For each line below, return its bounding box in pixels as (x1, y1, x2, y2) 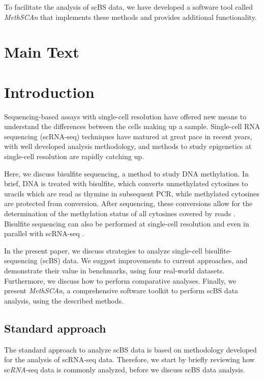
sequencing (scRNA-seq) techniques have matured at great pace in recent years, (4, 131, 252, 141)
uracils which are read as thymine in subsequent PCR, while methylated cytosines (4, 188, 259, 198)
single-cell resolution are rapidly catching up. (4, 151, 144, 162)
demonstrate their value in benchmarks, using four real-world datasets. (4, 265, 225, 275)
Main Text (4, 41, 79, 62)
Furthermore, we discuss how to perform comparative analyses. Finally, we (4, 275, 237, 286)
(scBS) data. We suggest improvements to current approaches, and (40, 255, 248, 266)
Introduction (4, 81, 95, 102)
